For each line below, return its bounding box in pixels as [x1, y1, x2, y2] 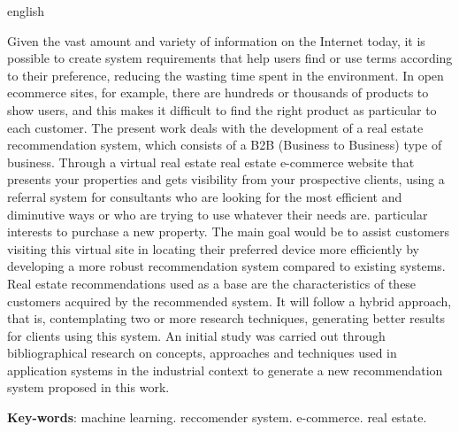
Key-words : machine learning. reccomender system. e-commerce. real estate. [7, 408, 427, 427]
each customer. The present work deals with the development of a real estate [7, 118, 424, 136]
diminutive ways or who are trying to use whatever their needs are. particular [7, 204, 428, 223]
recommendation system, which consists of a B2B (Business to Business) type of [7, 135, 442, 154]
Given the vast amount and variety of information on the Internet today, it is [7, 31, 425, 50]
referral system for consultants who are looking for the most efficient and [7, 187, 402, 205]
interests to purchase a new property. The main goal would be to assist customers [7, 222, 450, 241]
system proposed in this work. [7, 378, 170, 397]
